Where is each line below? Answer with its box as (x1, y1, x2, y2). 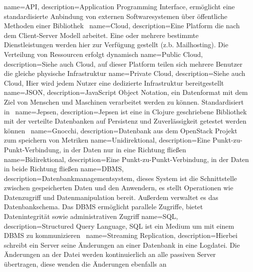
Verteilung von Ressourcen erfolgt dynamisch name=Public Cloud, (4, 49, 203, 59)
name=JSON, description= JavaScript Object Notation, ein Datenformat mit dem (4, 87, 248, 97)
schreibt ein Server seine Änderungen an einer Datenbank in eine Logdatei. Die (4, 239, 240, 250)
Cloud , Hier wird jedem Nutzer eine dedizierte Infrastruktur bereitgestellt (4, 77, 224, 88)
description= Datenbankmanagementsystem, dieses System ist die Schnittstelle (4, 173, 237, 183)
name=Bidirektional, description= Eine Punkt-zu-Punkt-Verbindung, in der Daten (4, 154, 249, 164)
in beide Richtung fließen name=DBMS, (4, 163, 124, 174)
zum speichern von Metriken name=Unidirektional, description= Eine (4, 135, 211, 145)
